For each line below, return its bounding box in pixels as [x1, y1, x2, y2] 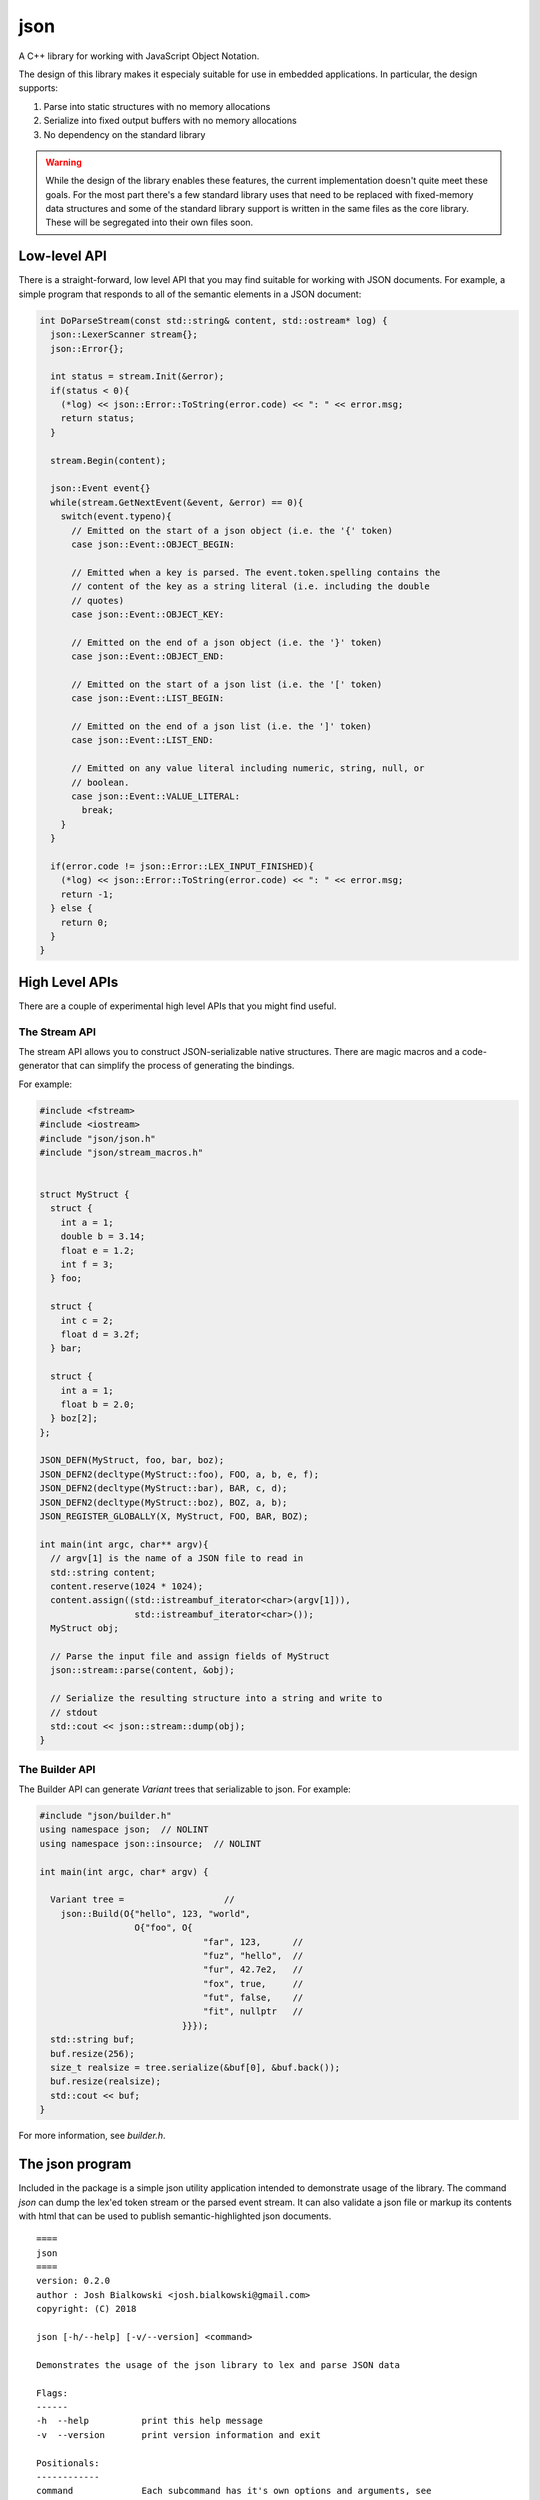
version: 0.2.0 [36, 2275, 111, 2287]
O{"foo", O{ [134, 1922, 194, 1934]
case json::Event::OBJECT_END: [71, 651, 225, 662]
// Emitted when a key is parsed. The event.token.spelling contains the [71, 566, 441, 578]
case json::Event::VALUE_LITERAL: [71, 791, 240, 802]
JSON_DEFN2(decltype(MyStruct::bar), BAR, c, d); [39, 1483, 288, 1494]
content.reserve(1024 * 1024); [50, 1581, 204, 1592]
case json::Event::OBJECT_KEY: [71, 608, 225, 620]
